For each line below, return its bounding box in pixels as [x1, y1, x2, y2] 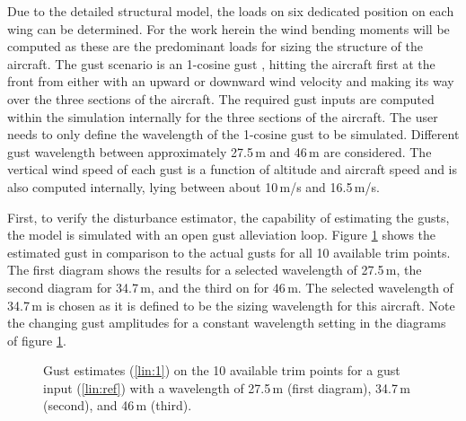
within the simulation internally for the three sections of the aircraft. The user [7, 107, 438, 126]
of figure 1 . [7, 330, 66, 349]
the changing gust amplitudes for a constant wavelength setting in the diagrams [7, 313, 446, 332]
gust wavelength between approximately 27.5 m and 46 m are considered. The [7, 142, 432, 161]
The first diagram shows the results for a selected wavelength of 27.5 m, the [7, 260, 422, 279]
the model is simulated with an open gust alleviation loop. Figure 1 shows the [7, 225, 436, 244]
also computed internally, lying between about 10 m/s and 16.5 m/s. [7, 177, 380, 196]
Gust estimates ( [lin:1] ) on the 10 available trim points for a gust [43, 361, 400, 380]
